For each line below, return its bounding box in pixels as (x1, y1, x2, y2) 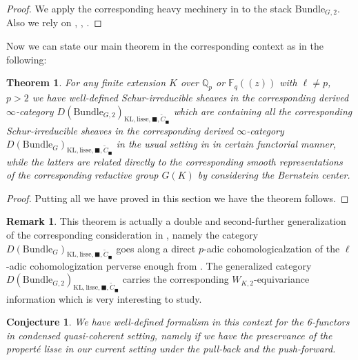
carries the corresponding (122, 272, 229, 286)
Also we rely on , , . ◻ (6, 15, 102, 30)
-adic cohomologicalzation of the (203, 241, 340, 255)
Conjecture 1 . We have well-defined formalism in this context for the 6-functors (6, 314, 350, 329)
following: (6, 52, 47, 66)
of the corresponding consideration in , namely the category (6, 228, 259, 241)
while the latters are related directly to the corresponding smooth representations (6, 154, 343, 168)
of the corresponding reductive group (6, 168, 159, 182)
